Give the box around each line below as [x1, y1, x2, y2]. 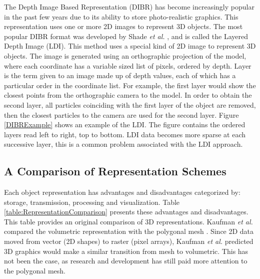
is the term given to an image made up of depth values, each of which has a [4, 70, 236, 81]
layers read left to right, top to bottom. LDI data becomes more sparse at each [4, 129, 246, 139]
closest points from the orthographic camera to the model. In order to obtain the [4, 90, 252, 100]
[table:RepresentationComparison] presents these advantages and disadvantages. [4, 206, 248, 217]
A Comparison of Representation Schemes [4, 163, 226, 179]
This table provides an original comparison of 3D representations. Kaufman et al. [4, 216, 253, 226]
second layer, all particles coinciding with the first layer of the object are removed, [4, 99, 256, 110]
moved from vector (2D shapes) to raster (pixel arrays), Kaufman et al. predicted [4, 236, 253, 246]
